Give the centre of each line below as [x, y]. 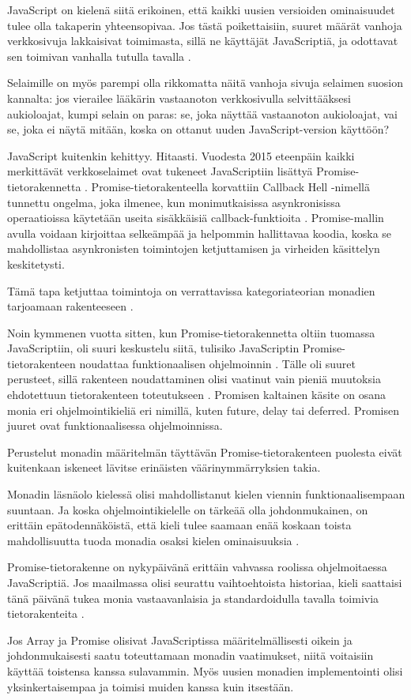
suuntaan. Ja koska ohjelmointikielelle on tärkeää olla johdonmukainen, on [188, 509]
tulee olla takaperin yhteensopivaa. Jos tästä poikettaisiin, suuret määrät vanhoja [205, 25]
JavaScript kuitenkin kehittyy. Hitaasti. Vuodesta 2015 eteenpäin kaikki [181, 155]
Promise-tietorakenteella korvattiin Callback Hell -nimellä [230, 186]
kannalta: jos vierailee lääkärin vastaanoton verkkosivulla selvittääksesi [179, 98]
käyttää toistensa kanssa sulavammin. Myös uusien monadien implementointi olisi [205, 670]
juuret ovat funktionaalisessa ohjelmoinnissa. [115, 425]
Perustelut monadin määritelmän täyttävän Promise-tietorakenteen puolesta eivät [205, 452]
